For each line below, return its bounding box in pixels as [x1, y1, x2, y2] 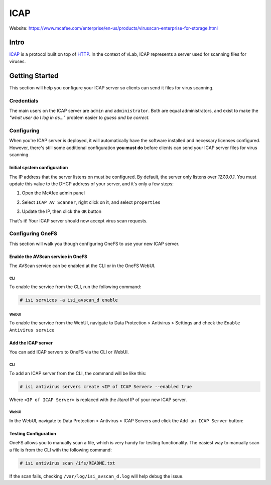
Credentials [9, 97, 39, 104]
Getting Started [9, 71, 59, 80]
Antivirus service [9, 327, 55, 333]
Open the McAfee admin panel [22, 190, 85, 196]
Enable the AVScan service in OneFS [9, 254, 87, 260]
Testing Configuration [9, 430, 56, 436]
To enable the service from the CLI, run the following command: [9, 284, 142, 290]
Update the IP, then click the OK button [22, 208, 101, 214]
